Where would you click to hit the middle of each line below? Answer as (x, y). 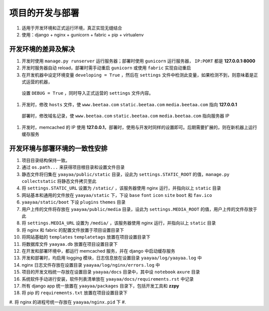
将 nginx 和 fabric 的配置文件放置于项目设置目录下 (73, 230)
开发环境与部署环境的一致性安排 (58, 148)
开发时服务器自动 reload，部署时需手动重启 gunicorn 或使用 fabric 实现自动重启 (106, 68)
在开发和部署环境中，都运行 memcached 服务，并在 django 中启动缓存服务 (98, 251)
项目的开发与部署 (44, 13)
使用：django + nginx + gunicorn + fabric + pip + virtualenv (83, 34)
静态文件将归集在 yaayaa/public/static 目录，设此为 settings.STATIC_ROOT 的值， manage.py (126, 174)
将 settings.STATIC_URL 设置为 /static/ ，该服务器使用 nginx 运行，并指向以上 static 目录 (121, 188)
